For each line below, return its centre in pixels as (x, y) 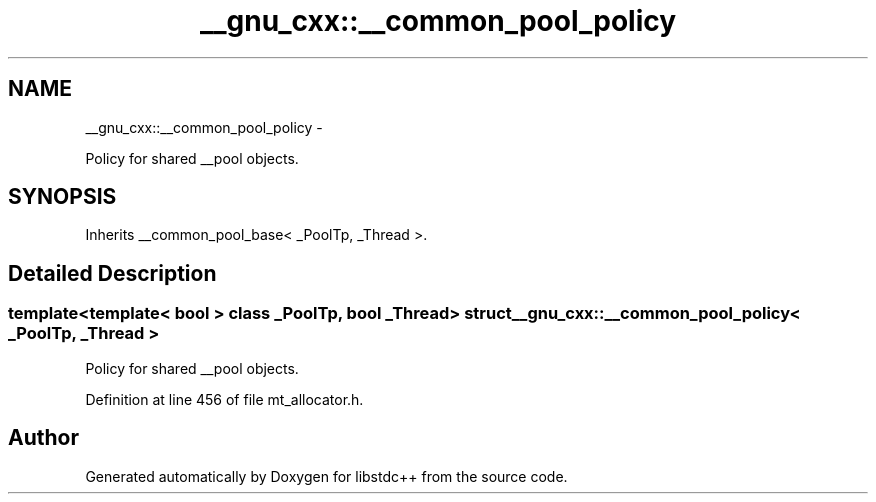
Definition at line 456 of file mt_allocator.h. (224, 399)
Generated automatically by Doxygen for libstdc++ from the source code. (326, 476)
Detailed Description (112, 273)
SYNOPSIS (62, 197)
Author (43, 438)
